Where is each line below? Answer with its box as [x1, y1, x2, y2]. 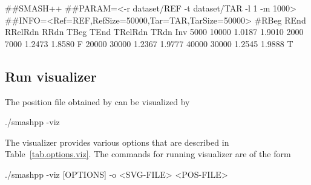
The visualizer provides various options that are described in [5, 135, 229, 148]
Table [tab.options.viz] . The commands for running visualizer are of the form [5, 148, 291, 160]
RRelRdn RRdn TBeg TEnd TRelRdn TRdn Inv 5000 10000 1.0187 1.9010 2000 [5, 25, 304, 38]
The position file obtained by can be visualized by [5, 95, 190, 108]
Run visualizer [5, 67, 97, 85]
